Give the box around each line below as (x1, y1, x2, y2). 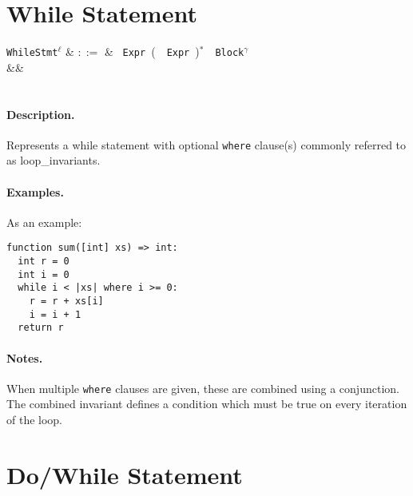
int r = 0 (18, 256, 69, 268)
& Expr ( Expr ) (104, 43, 200, 60)
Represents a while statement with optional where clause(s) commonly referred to (6, 136, 407, 153)
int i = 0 (18, 268, 69, 280)
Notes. (6, 349, 43, 366)
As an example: (6, 213, 82, 230)
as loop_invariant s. (6, 152, 101, 169)
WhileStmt (6, 47, 58, 59)
